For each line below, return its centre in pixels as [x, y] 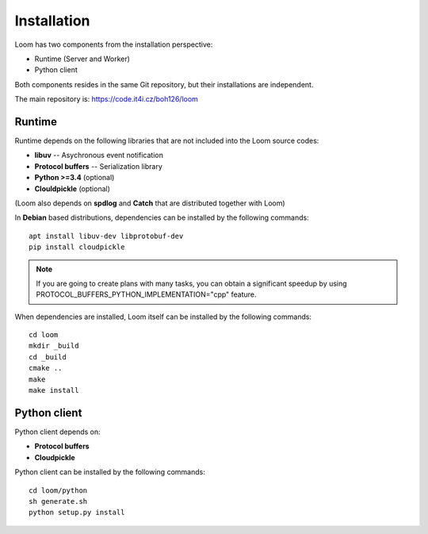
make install [54, 390]
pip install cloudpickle [77, 247]
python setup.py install [77, 513]
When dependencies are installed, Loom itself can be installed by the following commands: [163, 317]
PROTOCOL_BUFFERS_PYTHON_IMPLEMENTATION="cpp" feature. [146, 294]
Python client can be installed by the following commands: [110, 472]
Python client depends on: [57, 432]
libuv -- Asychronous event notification [99, 156]
